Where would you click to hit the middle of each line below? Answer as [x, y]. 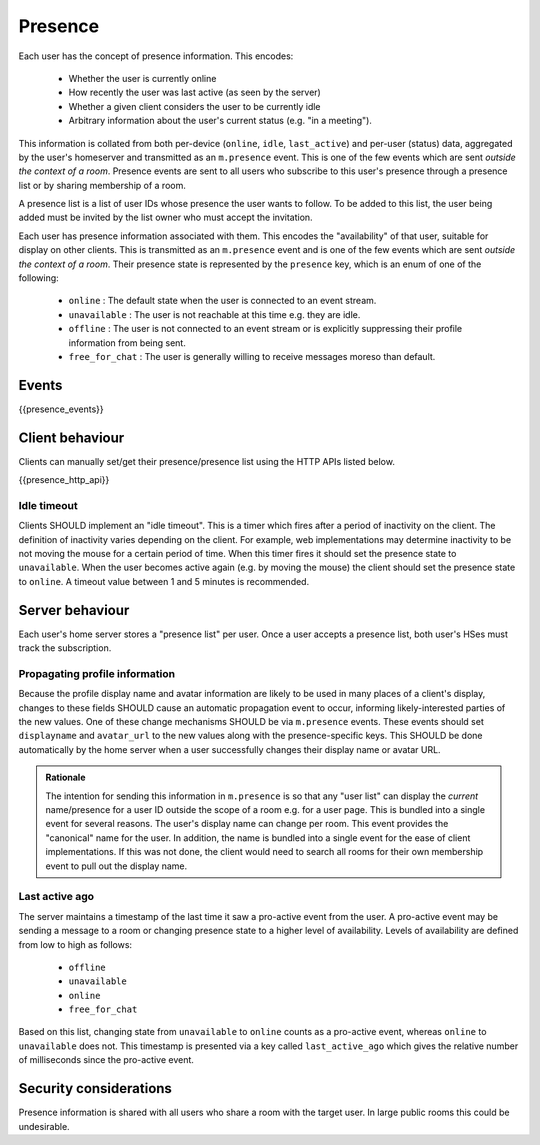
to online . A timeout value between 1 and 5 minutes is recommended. [164, 581]
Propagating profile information [96, 673]
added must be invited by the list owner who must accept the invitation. [166, 217]
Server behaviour [74, 610]
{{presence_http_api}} [64, 480]
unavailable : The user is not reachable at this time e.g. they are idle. [214, 314]
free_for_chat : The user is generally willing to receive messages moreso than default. [252, 356]
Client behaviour [71, 437]
